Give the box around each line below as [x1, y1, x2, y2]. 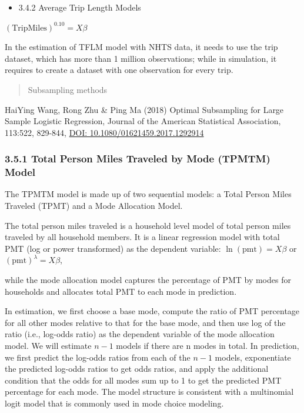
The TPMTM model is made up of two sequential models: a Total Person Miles [5, 188, 292, 200]
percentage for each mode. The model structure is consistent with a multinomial [5, 385, 294, 398]
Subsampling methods [28, 83, 108, 95]
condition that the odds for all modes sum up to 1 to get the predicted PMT [5, 374, 282, 386]
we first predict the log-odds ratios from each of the [5, 351, 191, 363]
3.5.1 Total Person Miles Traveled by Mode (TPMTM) [5, 151, 270, 166]
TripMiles [12, 24, 47, 32]
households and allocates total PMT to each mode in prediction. [5, 285, 237, 297]
